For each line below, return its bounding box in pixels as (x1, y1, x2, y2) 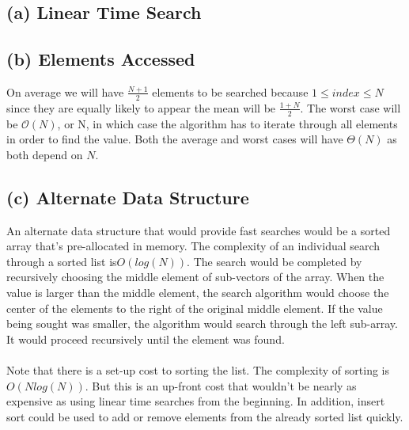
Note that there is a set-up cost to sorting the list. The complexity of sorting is (6, 361, 389, 378)
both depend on (6, 146, 83, 162)
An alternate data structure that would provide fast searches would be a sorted (6, 222, 391, 238)
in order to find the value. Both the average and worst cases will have (6, 131, 343, 147)
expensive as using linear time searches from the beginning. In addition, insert (6, 393, 385, 409)
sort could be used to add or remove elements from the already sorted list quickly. (6, 408, 403, 424)
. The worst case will (300, 99, 401, 116)
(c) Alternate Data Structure (6, 185, 249, 209)
